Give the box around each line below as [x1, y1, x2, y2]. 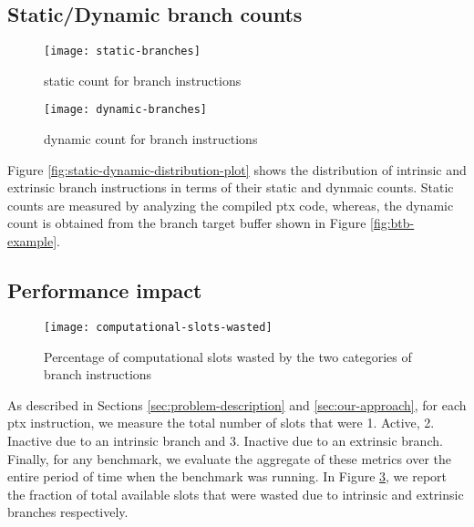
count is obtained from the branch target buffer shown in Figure [7, 213, 366, 232]
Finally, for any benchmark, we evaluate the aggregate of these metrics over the [7, 449, 452, 468]
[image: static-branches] [44, 45, 201, 58]
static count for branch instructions [44, 70, 242, 89]
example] [7, 232, 57, 251]
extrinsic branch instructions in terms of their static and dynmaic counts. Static [7, 178, 454, 197]
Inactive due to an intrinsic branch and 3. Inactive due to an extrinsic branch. [7, 430, 443, 449]
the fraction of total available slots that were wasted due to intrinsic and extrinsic [7, 484, 464, 503]
